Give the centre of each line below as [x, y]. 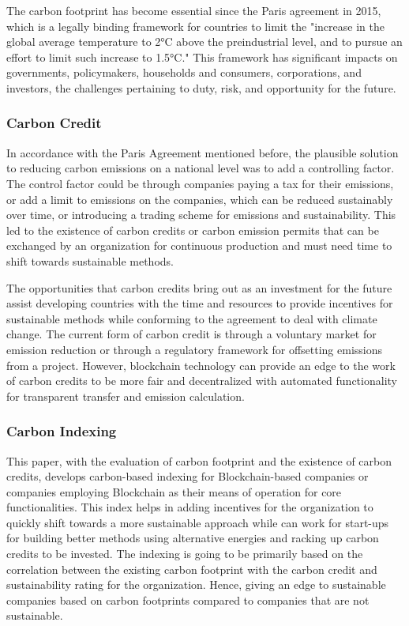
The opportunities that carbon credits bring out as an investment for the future [199, 287]
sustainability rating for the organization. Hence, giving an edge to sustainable [196, 585]
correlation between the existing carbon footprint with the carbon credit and [192, 569]
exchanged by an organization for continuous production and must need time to [199, 245]
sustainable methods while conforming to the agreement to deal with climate [192, 318]
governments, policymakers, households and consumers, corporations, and [184, 72]
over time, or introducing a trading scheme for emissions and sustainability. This [201, 215]
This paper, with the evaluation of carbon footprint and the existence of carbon [199, 460]
